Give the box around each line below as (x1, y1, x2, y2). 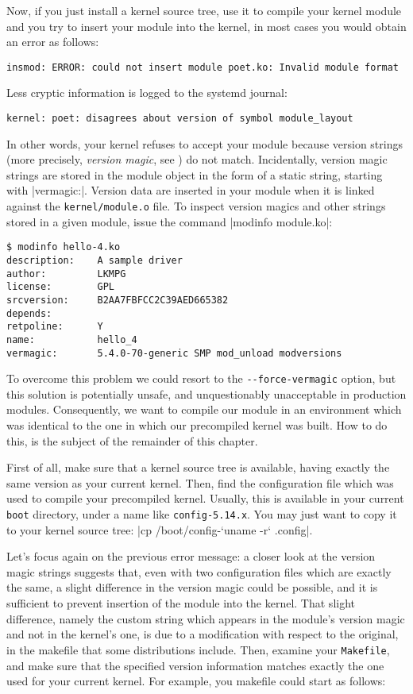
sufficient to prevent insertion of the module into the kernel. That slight (6, 595, 356, 611)
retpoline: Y (6, 321, 103, 333)
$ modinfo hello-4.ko (6, 241, 121, 253)
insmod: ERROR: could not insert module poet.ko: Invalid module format (6, 61, 399, 73)
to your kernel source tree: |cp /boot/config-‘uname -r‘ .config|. (6, 521, 313, 538)
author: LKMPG (6, 268, 126, 280)
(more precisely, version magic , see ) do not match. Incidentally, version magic (6, 151, 388, 168)
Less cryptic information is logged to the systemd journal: (6, 84, 288, 101)
